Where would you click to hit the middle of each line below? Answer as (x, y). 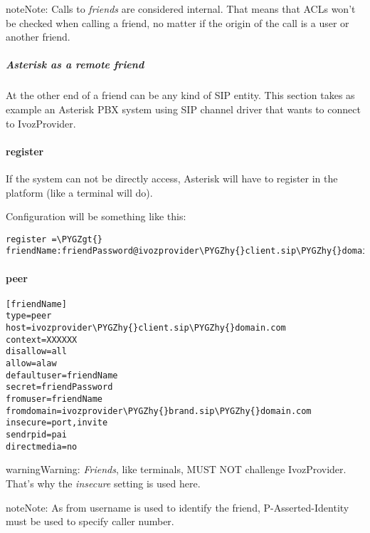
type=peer (29, 316)
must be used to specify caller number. (90, 521)
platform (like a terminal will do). (79, 192)
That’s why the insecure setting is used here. (103, 483)
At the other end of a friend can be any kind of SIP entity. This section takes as (180, 95)
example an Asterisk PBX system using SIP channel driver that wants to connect (183, 109)
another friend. (38, 37)
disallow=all (36, 352)
